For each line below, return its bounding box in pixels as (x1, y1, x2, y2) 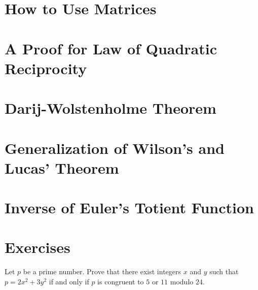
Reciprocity (5, 57, 87, 78)
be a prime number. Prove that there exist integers (23, 266, 181, 277)
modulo (170, 276, 194, 286)
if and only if (49, 276, 89, 286)
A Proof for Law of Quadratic (5, 38, 217, 58)
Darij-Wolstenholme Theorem (5, 98, 216, 118)
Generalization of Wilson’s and (5, 137, 225, 158)
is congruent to (97, 276, 144, 286)
